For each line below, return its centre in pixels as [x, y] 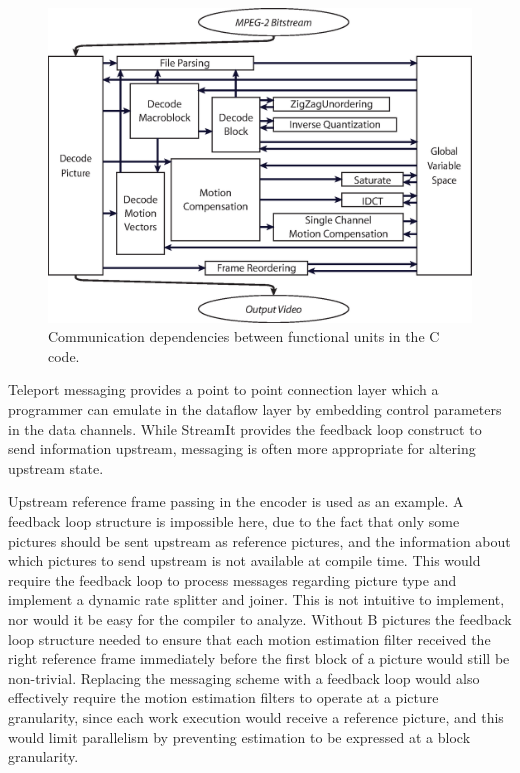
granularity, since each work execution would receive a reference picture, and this [256, 716]
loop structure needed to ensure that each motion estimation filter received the [249, 638]
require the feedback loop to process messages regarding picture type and [232, 579]
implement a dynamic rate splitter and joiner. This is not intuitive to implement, [256, 599]
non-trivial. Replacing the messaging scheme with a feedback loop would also [244, 677]
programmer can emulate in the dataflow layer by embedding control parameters [255, 409]
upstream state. [56, 467]
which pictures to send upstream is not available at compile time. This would [244, 560]
